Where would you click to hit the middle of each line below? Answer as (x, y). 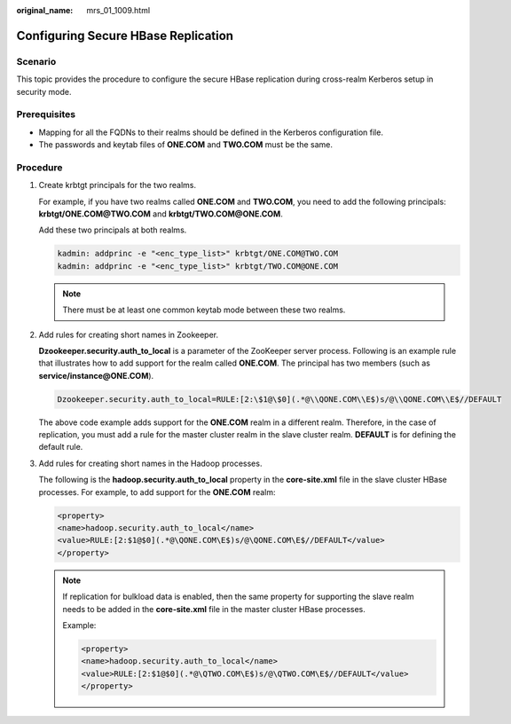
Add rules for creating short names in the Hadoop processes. (150, 463)
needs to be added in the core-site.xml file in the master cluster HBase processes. (214, 609)
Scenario (36, 61)
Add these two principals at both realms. (113, 230)
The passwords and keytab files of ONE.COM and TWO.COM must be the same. (185, 145)
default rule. (61, 447)
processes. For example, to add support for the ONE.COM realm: (157, 492)
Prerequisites (46, 114)
